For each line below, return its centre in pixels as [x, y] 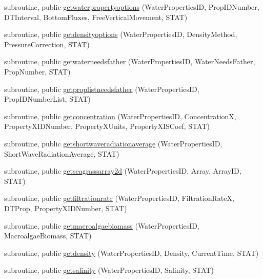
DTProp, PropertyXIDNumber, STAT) [66, 208]
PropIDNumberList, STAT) [47, 99]
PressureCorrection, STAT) [47, 44]
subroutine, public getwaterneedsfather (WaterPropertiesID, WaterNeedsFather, [130, 61]
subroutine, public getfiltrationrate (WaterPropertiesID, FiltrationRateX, [119, 198]
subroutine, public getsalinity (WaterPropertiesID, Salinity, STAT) [109, 270]
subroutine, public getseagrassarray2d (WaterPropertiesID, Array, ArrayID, [123, 171]
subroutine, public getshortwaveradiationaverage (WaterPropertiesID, [113, 143]
